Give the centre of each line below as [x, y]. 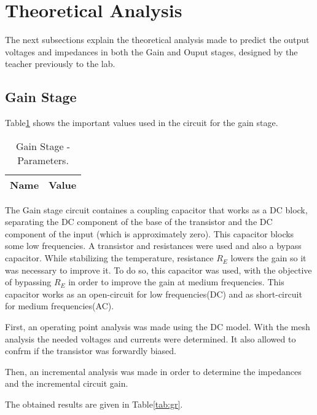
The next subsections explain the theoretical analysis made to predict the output [157, 40]
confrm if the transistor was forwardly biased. [91, 351]
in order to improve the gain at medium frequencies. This [176, 282]
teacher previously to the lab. [60, 64]
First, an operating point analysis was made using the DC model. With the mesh [158, 327]
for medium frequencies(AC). [60, 306]
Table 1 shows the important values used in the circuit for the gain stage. [142, 123]
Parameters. [43, 160]
